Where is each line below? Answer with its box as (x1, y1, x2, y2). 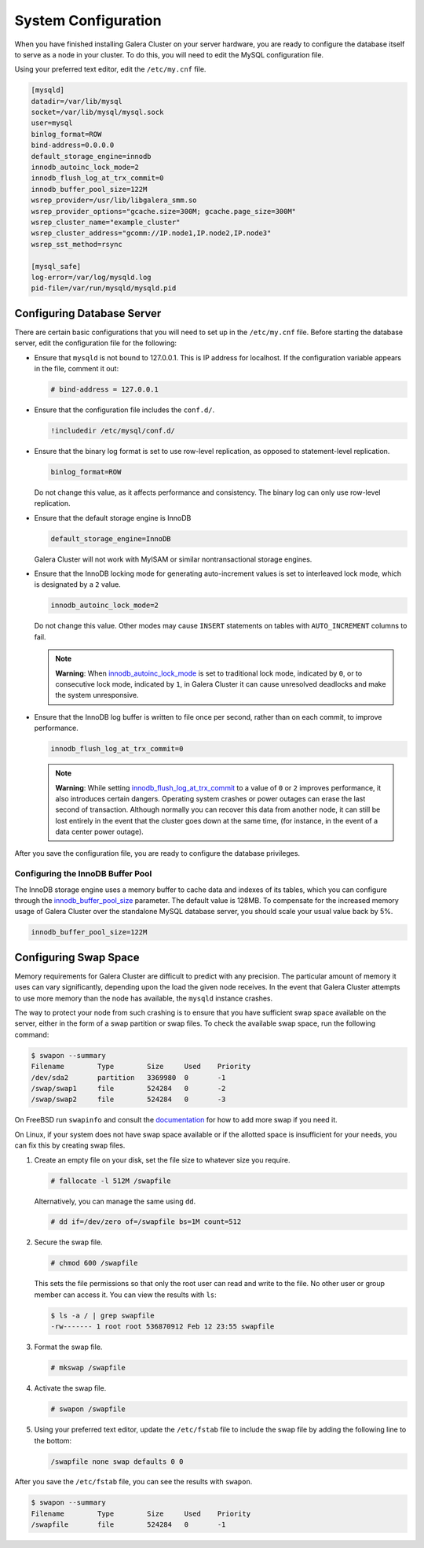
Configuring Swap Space (14, 950, 140, 964)
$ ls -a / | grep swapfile (50, 1310, 155, 1320)
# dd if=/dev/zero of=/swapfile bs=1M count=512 (50, 1218, 242, 1226)
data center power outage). (55, 827, 144, 837)
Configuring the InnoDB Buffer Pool (14, 868, 152, 879)
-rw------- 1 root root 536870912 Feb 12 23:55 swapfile (50, 1322, 275, 1331)
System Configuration (14, 12, 162, 29)
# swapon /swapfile (50, 1405, 126, 1413)
